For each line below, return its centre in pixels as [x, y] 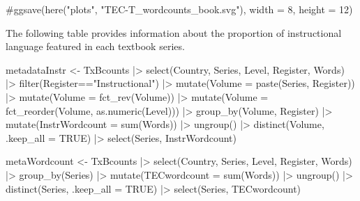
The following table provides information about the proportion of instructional [174, 32]
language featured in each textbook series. [95, 46]
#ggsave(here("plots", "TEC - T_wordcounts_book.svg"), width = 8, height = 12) [179, 9]
